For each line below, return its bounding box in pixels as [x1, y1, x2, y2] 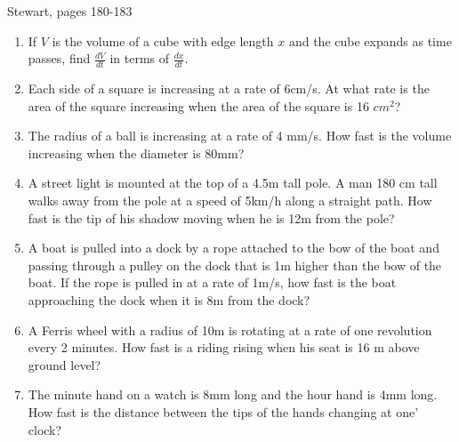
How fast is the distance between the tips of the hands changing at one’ [28, 402, 419, 421]
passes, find [28, 49, 91, 68]
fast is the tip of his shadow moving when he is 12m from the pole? [28, 208, 395, 227]
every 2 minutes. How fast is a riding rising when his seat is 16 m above [28, 338, 420, 357]
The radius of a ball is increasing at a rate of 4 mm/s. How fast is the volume [28, 126, 452, 145]
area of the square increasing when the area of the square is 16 [28, 96, 369, 115]
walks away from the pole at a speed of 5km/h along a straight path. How [28, 190, 432, 209]
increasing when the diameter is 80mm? [28, 143, 245, 162]
